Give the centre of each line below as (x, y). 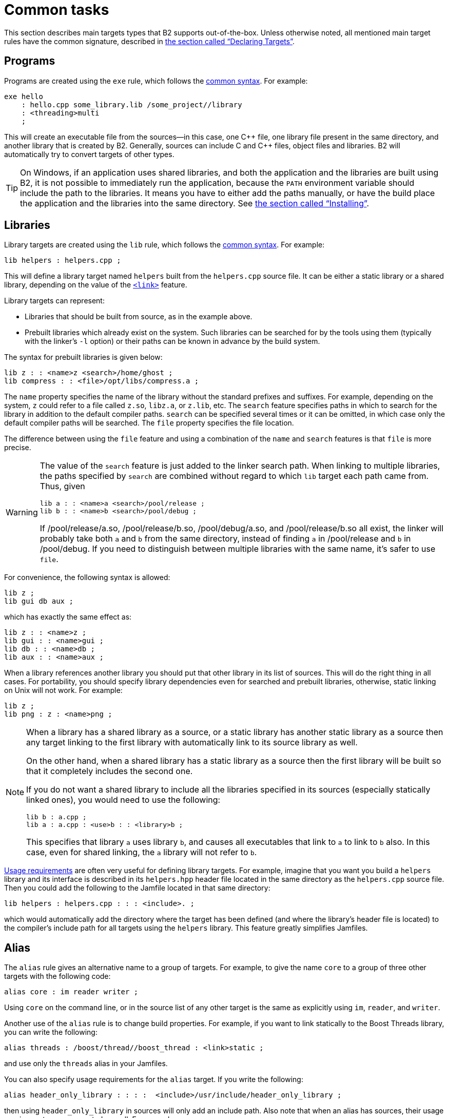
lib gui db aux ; (39, 601)
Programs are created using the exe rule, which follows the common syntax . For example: (156, 81)
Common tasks (57, 10)
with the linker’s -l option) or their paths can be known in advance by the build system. (172, 341)
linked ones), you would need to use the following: (123, 800)
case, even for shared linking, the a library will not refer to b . (142, 852)
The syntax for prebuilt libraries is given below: (83, 357)
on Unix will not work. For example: (63, 690)
